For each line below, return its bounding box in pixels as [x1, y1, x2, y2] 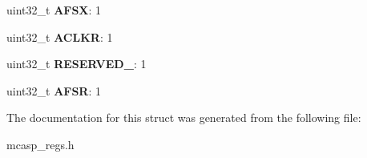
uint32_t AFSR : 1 [6, 82, 102, 99]
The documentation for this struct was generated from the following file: [6, 109, 361, 126]
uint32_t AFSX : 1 [6, 2, 102, 18]
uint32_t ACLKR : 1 [6, 28, 113, 45]
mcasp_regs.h [6, 136, 75, 152]
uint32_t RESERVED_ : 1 [6, 55, 147, 72]
